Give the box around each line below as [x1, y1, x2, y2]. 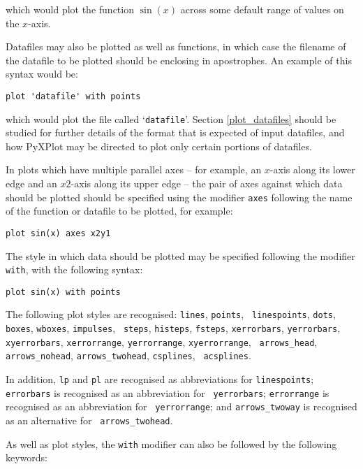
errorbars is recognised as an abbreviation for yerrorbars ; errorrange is [6, 385, 329, 400]
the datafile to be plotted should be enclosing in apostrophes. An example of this [6, 52, 352, 67]
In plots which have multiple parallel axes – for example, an [6, 162, 262, 177]
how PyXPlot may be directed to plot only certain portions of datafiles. [6, 138, 312, 153]
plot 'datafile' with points [6, 91, 141, 101]
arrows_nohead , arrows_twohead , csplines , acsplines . [6, 348, 251, 363]
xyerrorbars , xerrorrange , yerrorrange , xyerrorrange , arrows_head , [6, 334, 318, 349]
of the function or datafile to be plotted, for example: [6, 203, 233, 218]
